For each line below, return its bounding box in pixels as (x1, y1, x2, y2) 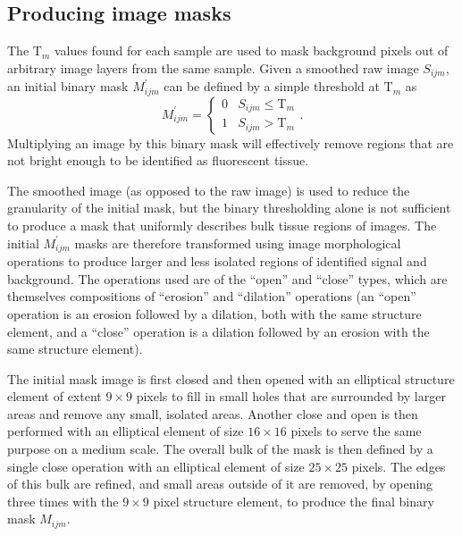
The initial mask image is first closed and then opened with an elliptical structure (7, 369, 455, 388)
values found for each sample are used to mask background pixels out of (54, 41, 449, 60)
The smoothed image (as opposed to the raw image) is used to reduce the (7, 180, 410, 199)
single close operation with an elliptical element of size (7, 456, 305, 475)
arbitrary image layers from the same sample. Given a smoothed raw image (7, 58, 419, 77)
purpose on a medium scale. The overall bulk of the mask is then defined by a (7, 440, 433, 458)
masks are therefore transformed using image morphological (74, 233, 401, 252)
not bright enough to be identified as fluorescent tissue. (7, 151, 309, 170)
